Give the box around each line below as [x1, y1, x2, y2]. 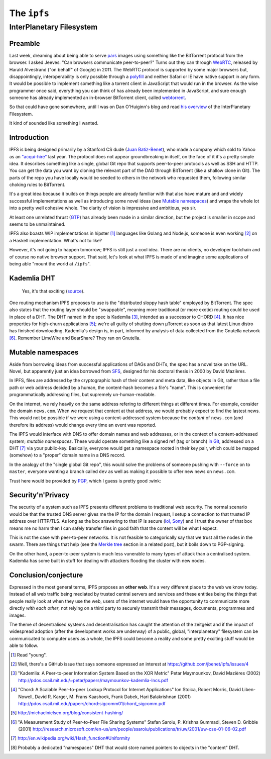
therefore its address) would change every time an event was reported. [9, 422, 157, 428]
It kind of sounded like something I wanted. [9, 120, 99, 126]
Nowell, [18, 694, 34, 700]
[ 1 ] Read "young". [11, 651, 47, 658]
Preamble [9, 39, 40, 48]
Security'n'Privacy [9, 491, 70, 500]
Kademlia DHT [9, 274, 55, 282]
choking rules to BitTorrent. [9, 181, 66, 188]
